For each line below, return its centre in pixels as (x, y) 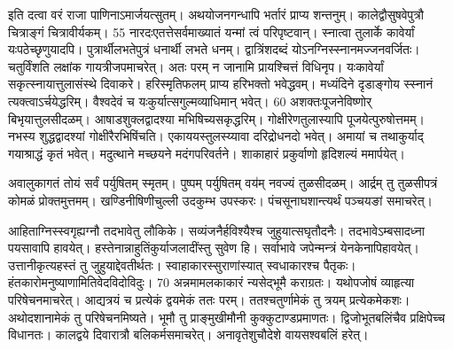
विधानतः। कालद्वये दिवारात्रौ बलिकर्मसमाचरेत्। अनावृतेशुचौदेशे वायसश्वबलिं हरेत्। (188, 334)
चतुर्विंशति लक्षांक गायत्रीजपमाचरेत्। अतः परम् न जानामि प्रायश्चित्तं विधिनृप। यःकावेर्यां (196, 66)
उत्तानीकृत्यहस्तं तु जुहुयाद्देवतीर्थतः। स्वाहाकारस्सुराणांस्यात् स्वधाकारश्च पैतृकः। (182, 264)
